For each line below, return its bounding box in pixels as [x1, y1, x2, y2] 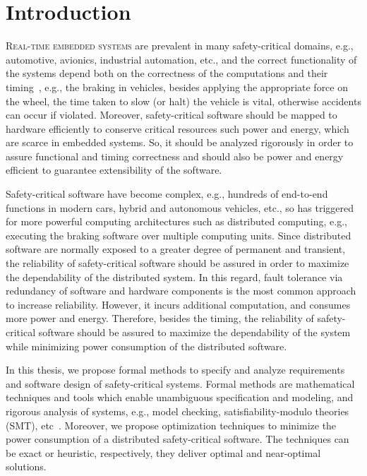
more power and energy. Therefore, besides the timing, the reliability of [6, 311, 314, 326]
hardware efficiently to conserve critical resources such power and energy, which [6, 121, 349, 136]
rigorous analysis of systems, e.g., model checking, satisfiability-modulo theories [6, 403, 349, 418]
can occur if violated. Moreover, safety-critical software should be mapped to [6, 107, 337, 122]
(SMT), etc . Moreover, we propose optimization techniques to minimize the [6, 417, 337, 432]
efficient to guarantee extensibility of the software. [6, 162, 222, 177]
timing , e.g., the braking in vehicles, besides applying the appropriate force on [6, 79, 348, 94]
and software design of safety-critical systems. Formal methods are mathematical [6, 376, 355, 391]
